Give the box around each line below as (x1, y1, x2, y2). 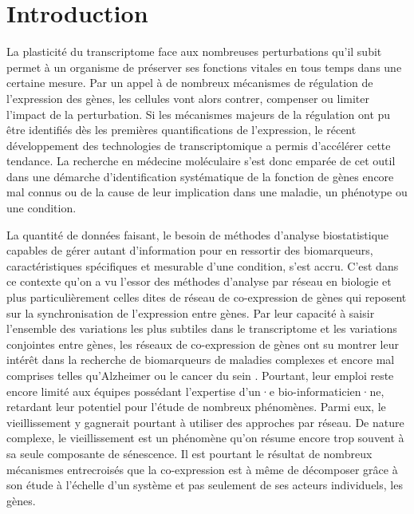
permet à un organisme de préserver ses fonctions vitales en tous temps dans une (6, 58, 402, 75)
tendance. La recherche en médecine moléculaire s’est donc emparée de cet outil (6, 152, 396, 169)
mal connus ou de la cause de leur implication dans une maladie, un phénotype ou (6, 184, 408, 200)
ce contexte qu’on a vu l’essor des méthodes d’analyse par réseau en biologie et (6, 273, 392, 290)
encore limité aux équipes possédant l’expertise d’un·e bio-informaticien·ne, (6, 382, 384, 399)
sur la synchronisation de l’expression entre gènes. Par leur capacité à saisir (6, 304, 375, 321)
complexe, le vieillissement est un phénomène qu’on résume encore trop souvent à (6, 429, 404, 446)
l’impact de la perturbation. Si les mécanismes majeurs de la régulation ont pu (6, 105, 391, 122)
